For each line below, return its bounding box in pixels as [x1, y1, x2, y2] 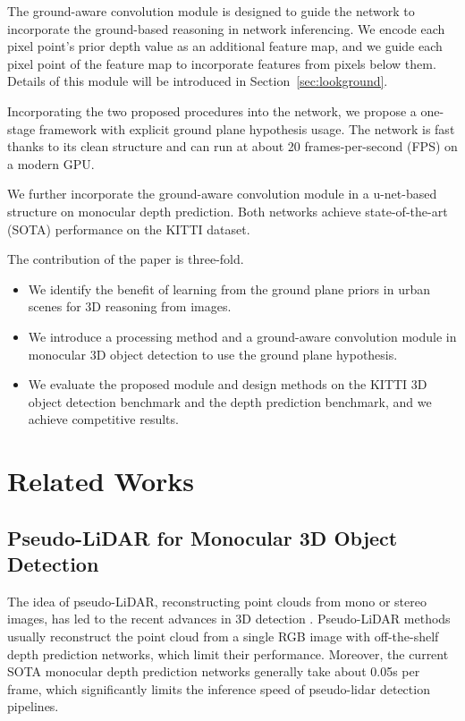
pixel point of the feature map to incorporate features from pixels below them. [7, 54, 436, 72]
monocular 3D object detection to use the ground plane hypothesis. [28, 344, 398, 363]
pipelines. [7, 697, 59, 716]
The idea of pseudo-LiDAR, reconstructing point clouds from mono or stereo [7, 591, 427, 610]
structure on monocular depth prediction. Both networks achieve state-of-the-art [7, 201, 448, 220]
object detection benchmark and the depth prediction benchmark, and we [28, 392, 432, 411]
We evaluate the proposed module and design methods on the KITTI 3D [28, 375, 427, 394]
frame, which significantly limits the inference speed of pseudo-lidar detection [7, 679, 430, 698]
